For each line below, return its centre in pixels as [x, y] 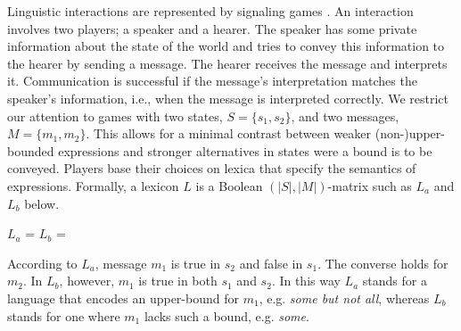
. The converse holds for [383, 263]
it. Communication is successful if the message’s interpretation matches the [212, 81]
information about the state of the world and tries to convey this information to [226, 46]
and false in [271, 263]
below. [42, 203]
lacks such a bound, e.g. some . [226, 315]
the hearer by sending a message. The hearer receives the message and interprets [227, 63]
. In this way [306, 281]
